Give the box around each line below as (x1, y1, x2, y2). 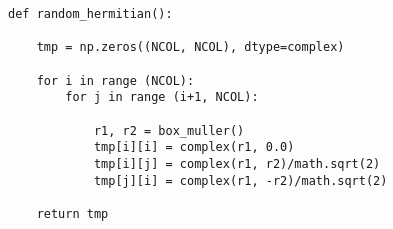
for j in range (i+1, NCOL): (65, 90, 259, 105)
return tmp (36, 206, 109, 221)
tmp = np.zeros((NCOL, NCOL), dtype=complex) (36, 40, 345, 55)
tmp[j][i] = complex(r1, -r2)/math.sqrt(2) (93, 173, 388, 188)
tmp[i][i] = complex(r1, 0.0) (93, 140, 295, 155)
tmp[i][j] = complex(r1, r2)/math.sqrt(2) (93, 156, 381, 171)
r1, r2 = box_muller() (93, 123, 245, 138)
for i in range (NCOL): (36, 73, 195, 88)
